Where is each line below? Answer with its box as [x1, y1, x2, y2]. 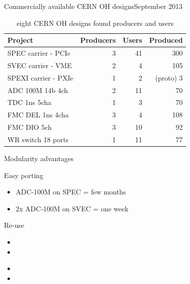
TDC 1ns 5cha [7, 97, 52, 107]
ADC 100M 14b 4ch [7, 85, 68, 95]
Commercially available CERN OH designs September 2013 [4, 1, 183, 11]
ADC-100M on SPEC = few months [15, 187, 126, 197]
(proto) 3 [155, 72, 183, 83]
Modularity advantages [4, 153, 74, 164]
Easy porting [4, 170, 43, 180]
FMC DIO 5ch [7, 122, 52, 132]
